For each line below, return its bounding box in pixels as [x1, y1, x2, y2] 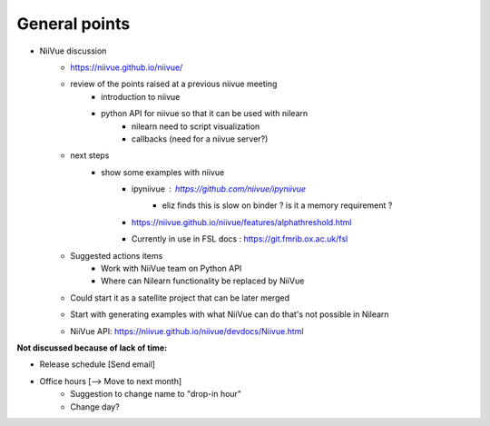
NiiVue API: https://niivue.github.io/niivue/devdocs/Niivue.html [70, 325, 304, 336]
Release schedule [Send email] [39, 359, 156, 370]
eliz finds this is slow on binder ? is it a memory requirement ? [162, 200, 393, 211]
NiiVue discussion [39, 45, 107, 56]
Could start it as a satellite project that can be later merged [70, 292, 290, 303]
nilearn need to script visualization [132, 121, 260, 132]
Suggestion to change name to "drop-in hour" [70, 389, 242, 400]
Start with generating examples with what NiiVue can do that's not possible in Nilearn [70, 309, 389, 320]
